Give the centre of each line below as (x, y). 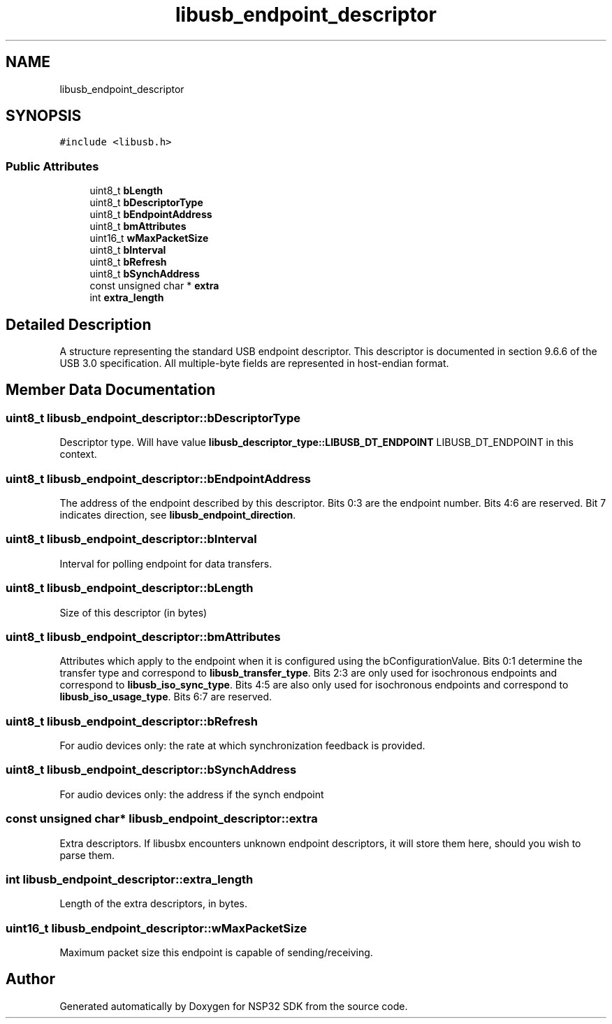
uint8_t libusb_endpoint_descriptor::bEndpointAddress (158, 478)
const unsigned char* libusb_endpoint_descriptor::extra (162, 819)
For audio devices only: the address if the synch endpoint (192, 794)
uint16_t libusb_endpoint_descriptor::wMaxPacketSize (156, 928)
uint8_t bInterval (128, 250)
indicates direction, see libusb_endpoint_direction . (178, 515)
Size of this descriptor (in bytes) (133, 612)
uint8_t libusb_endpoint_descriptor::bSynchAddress (151, 770)
